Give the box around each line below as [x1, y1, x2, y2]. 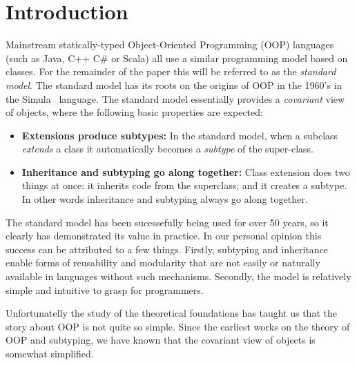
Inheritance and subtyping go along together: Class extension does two [21, 164, 350, 179]
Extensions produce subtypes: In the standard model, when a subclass [21, 128, 338, 142]
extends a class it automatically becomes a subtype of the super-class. [21, 141, 313, 156]
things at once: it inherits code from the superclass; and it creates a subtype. [21, 178, 347, 193]
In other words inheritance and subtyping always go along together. [21, 192, 308, 206]
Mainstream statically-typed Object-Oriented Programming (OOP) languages [6, 37, 334, 52]
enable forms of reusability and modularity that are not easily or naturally [6, 255, 320, 270]
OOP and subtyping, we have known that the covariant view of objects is [6, 333, 316, 347]
